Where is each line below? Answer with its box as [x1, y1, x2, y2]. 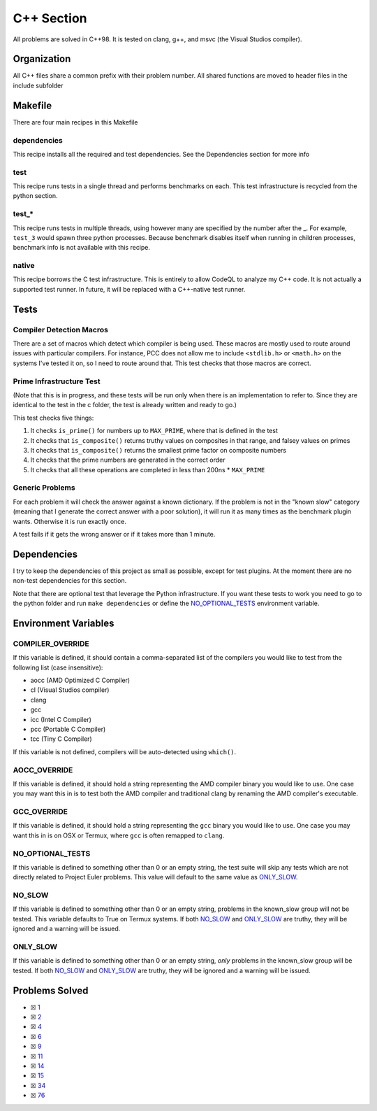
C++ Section [13, 10, 87, 26]
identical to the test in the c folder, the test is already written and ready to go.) [13, 401, 237, 409]
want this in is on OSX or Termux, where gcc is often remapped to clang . [13, 831, 225, 840]
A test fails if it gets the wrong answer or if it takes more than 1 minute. [13, 530, 216, 538]
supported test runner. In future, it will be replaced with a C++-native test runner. [13, 285, 246, 293]
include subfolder [13, 81, 64, 90]
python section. [13, 192, 59, 200]
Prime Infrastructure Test [13, 376, 101, 386]
